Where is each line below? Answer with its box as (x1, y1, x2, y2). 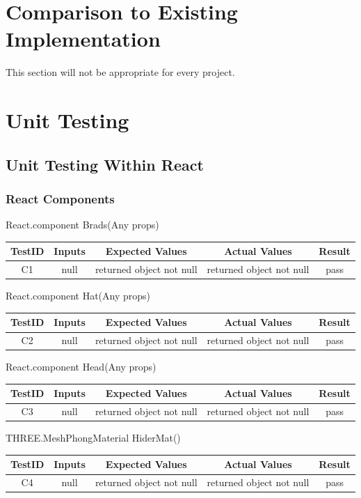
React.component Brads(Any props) (6, 217, 159, 232)
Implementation (6, 24, 161, 53)
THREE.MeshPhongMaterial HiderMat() (6, 430, 181, 445)
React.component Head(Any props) (6, 359, 157, 374)
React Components (6, 189, 115, 207)
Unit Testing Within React (6, 153, 204, 175)
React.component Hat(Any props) (6, 288, 150, 303)
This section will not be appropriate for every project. (6, 65, 235, 79)
